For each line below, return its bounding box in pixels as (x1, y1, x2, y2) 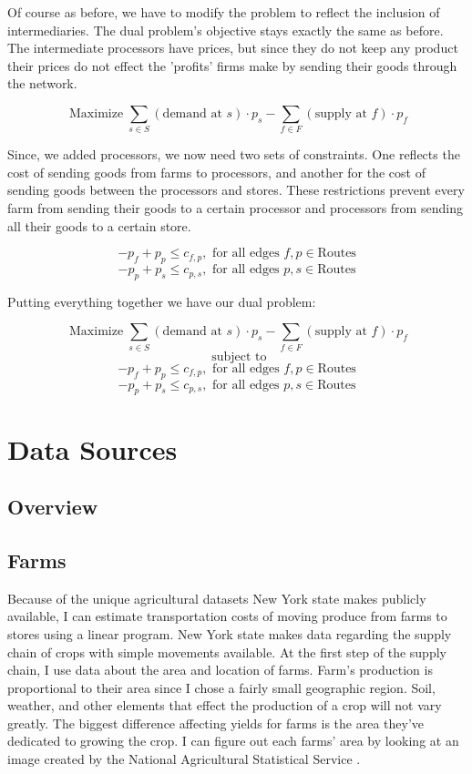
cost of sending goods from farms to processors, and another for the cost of (7, 162, 426, 181)
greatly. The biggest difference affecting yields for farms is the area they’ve (7, 713, 425, 732)
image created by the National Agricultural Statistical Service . (7, 749, 361, 769)
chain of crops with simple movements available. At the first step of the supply (7, 642, 446, 661)
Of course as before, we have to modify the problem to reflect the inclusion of (7, 3, 440, 21)
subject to (211, 350, 267, 363)
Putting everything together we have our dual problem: (7, 291, 316, 311)
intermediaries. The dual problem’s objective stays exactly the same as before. (7, 20, 444, 39)
